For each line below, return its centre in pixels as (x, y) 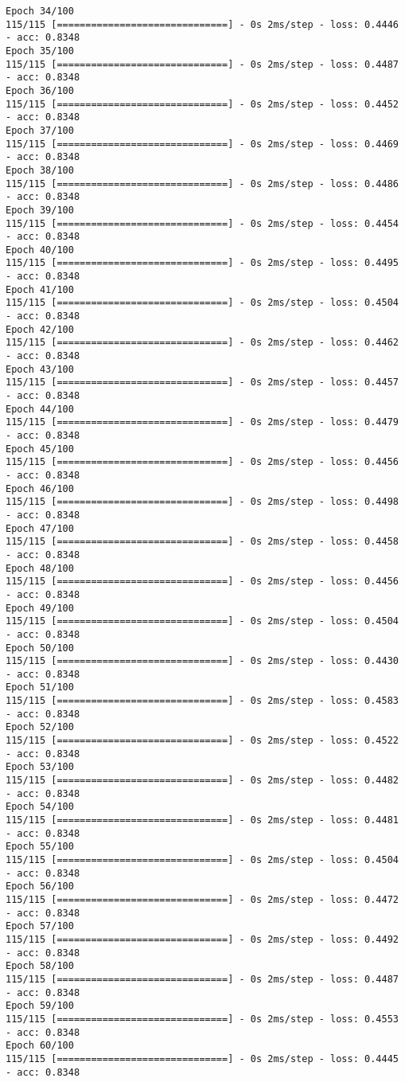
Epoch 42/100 (40, 329)
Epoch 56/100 (40, 887)
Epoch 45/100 (40, 449)
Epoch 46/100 (40, 488)
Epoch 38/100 (40, 170)
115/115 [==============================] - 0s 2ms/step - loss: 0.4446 (202, 24)
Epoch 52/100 (40, 727)
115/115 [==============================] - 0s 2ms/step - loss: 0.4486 (202, 184)
